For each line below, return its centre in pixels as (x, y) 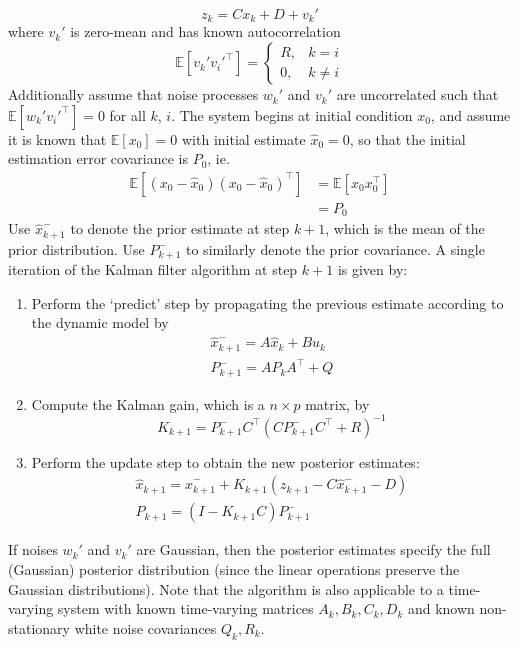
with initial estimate (243, 138)
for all (127, 114)
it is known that (57, 138)
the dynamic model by (100, 322)
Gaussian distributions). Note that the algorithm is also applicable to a (226, 588)
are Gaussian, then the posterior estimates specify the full (313, 549)
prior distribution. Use (76, 248)
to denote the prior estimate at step (180, 228)
